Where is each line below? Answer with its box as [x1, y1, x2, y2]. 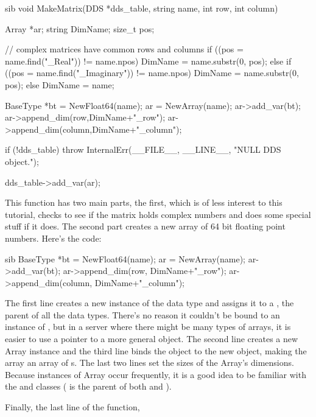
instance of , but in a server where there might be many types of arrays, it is [5, 320, 291, 333]
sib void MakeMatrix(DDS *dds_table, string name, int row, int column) [5, 2, 278, 14]
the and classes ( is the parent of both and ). [5, 380, 172, 393]
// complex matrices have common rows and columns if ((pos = [5, 43, 244, 55]
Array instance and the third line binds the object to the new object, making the [5, 344, 307, 357]
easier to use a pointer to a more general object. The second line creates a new [5, 332, 298, 345]
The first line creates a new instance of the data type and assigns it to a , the [5, 296, 294, 309]
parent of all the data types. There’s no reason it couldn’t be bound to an [5, 308, 280, 321]
